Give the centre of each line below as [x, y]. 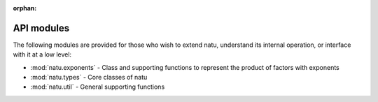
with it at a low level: [42, 54]
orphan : [25, 8]
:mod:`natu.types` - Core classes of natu [89, 78]
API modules [41, 28]
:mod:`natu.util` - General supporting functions [98, 87]
